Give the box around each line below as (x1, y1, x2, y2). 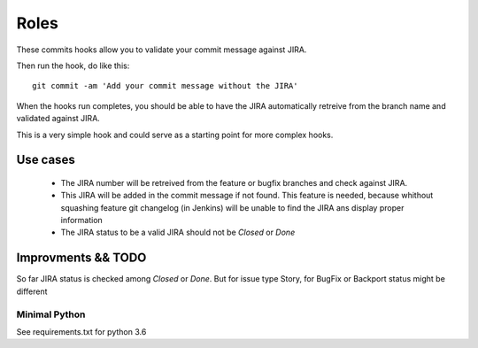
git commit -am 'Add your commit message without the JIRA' (32, 81, 298, 91)
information (60, 215, 104, 226)
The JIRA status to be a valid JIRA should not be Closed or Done (60, 227, 296, 238)
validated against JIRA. (16, 113, 101, 124)
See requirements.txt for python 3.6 (16, 326, 147, 336)
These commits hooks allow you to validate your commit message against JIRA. (16, 44, 307, 55)
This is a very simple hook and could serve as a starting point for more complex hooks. (16, 129, 334, 140)
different (16, 286, 48, 297)
